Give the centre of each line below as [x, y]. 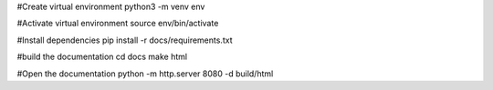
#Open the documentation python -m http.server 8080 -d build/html [145, 74]
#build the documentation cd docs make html [102, 57]
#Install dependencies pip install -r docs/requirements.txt [125, 40]
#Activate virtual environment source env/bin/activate [118, 24]
